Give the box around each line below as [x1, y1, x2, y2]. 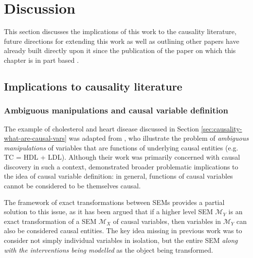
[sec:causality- [201, 123, 242, 133]
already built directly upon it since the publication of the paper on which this [4, 45, 236, 55]
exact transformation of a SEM [4, 216, 97, 226]
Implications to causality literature [4, 78, 182, 93]
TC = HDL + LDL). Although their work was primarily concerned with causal [4, 152, 240, 162]
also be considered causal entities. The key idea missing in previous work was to [4, 225, 242, 236]
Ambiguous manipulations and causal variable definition [4, 104, 228, 116]
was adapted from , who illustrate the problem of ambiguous [69, 133, 249, 143]
